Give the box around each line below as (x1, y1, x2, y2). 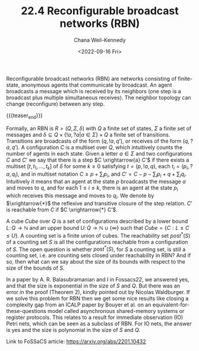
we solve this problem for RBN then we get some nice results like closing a (6, 295, 189, 302)
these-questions (6, 308, 46, 315)
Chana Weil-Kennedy (74, 36, 126, 43)
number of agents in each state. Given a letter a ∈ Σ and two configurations (6, 150, 192, 157)
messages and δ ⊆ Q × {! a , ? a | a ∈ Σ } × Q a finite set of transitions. (6, 131, 170, 138)
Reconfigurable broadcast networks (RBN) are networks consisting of (6, 75, 177, 82)
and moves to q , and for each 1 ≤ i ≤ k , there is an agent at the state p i (6, 184, 178, 193)
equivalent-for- (152, 301, 190, 308)
